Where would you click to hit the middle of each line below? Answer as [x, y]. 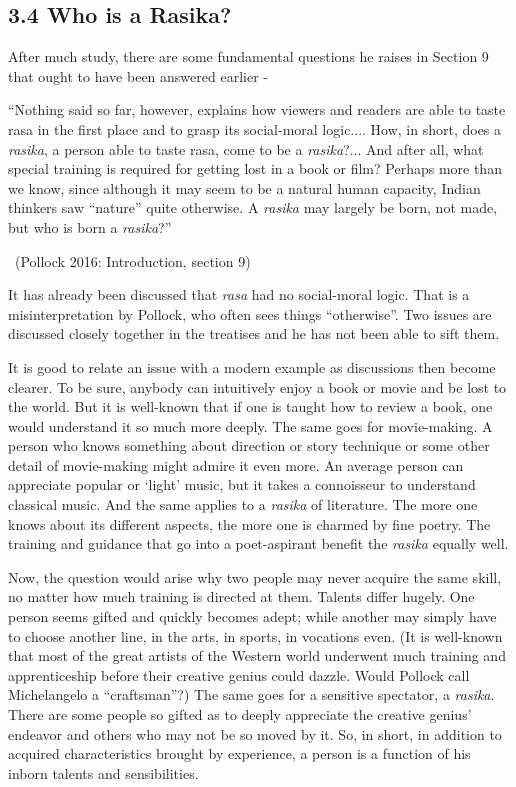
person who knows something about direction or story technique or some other [249, 445]
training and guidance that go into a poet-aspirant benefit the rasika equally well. [258, 543]
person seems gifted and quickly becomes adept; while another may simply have [252, 616]
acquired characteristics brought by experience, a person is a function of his [239, 753]
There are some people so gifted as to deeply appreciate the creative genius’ [240, 714]
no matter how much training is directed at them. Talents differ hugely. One [241, 596]
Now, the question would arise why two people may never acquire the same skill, [255, 576]
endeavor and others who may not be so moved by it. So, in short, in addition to [255, 733]
